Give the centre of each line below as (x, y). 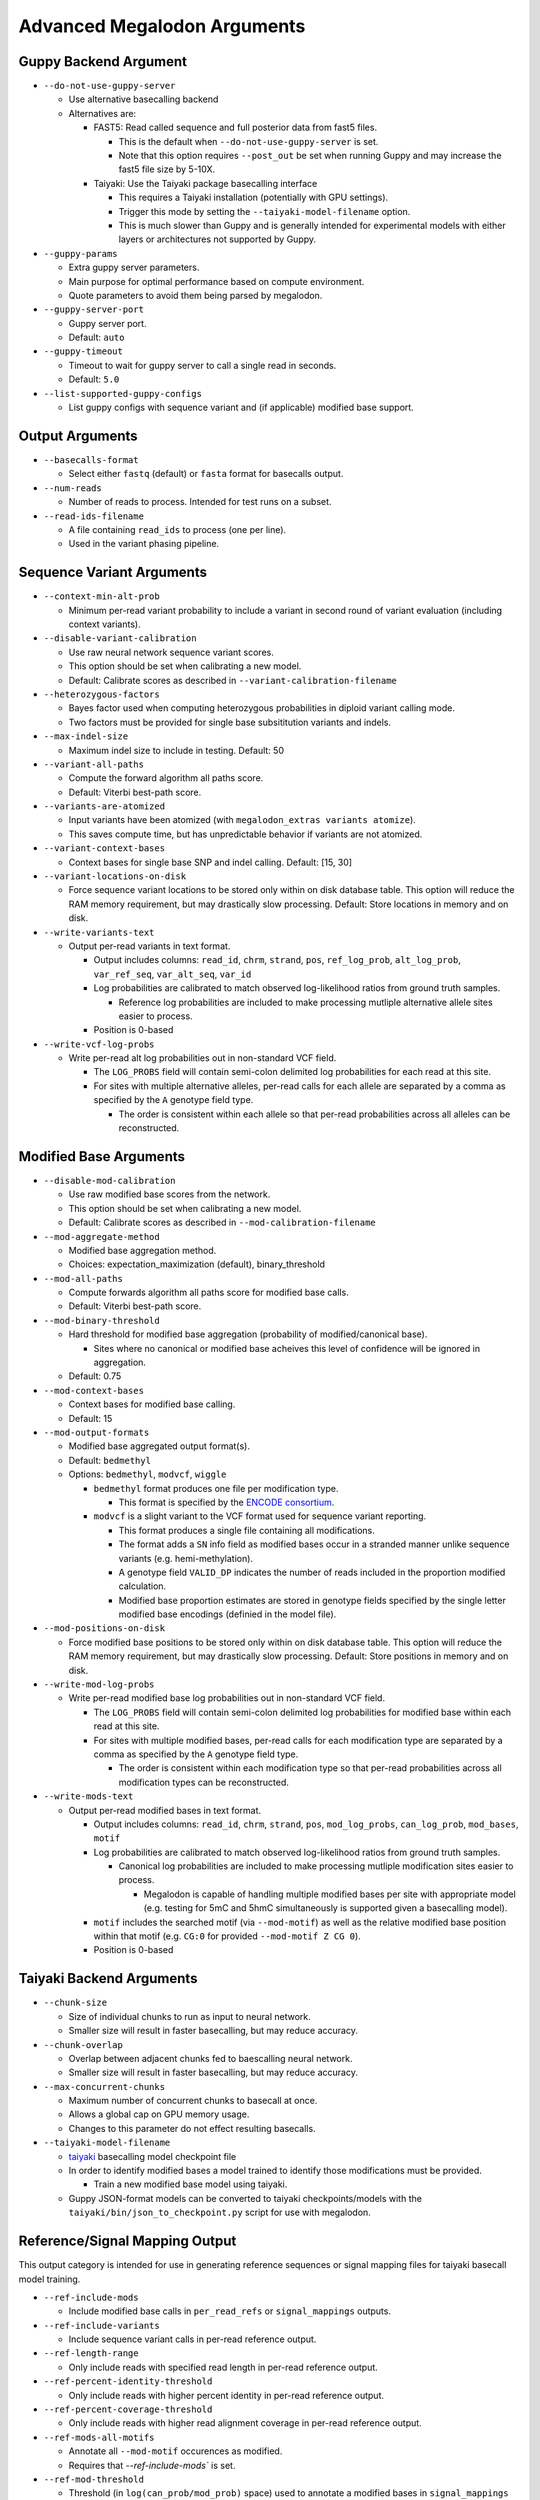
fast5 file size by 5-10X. (166, 169)
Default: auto (96, 337)
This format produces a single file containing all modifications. (246, 1530)
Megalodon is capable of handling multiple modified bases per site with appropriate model (330, 1894)
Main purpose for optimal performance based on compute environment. (216, 281)
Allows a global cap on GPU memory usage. (159, 2114)
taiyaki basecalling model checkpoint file (152, 2156)
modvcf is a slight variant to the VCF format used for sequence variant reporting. (260, 1516)
